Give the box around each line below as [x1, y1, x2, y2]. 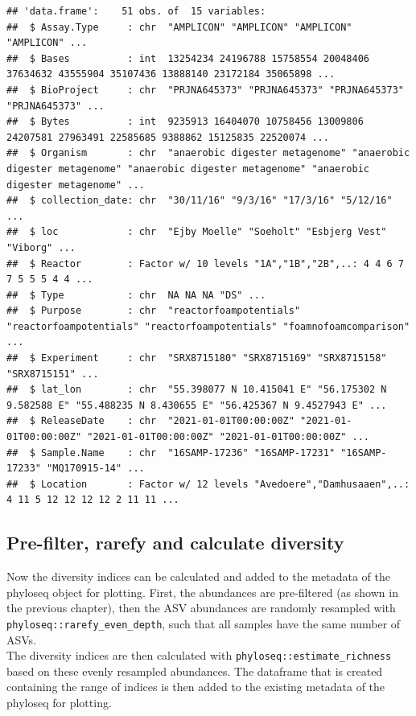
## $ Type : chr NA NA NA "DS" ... [6, 289, 266, 301]
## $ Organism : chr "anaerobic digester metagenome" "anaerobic [6, 147, 410, 159]
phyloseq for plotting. [6, 694, 112, 711]
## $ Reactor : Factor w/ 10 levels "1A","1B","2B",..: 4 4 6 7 [6, 257, 404, 270]
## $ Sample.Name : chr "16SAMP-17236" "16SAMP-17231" [6, 446, 336, 459]
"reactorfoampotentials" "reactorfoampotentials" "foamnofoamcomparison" [6, 320, 410, 332]
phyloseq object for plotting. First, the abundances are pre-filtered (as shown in [6, 583, 398, 600]
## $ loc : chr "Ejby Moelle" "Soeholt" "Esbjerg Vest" [6, 226, 387, 238]
